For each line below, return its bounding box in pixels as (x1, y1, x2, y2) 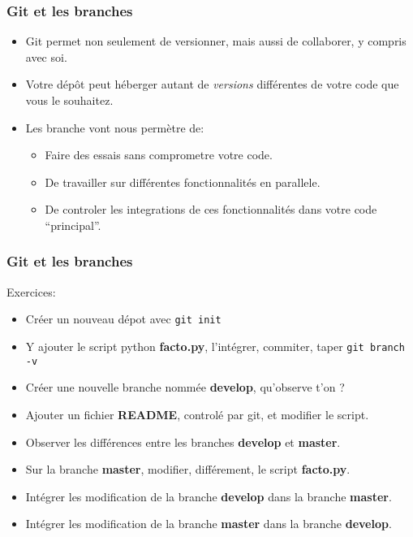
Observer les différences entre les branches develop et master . (25, 433, 341, 450)
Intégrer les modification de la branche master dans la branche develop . (25, 515, 392, 532)
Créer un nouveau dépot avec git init (25, 310, 222, 327)
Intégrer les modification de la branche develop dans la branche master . (25, 487, 392, 505)
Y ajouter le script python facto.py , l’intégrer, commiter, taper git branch (25, 338, 405, 355)
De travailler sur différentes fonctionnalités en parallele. (45, 173, 321, 190)
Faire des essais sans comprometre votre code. (45, 146, 273, 163)
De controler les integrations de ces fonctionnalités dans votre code (45, 201, 377, 218)
